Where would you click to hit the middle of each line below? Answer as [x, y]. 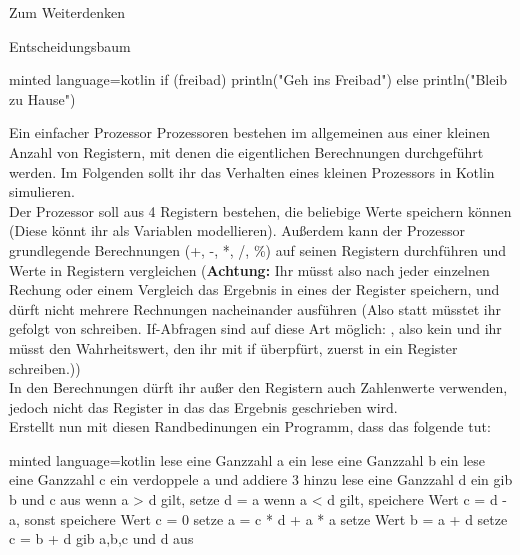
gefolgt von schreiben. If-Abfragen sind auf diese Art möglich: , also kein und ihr [255, 328]
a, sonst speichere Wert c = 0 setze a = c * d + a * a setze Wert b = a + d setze [258, 518]
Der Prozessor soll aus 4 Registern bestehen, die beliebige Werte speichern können [260, 210]
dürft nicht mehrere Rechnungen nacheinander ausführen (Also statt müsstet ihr [255, 308]
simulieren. [42, 191]
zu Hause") [42, 98]
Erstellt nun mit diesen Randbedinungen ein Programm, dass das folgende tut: [250, 426]
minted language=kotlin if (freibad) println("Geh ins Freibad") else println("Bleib [258, 79]
